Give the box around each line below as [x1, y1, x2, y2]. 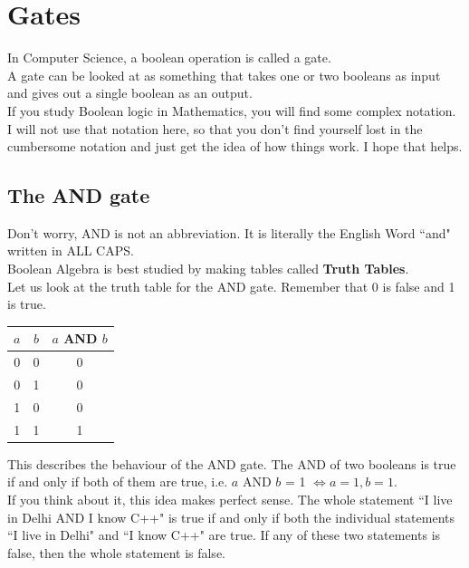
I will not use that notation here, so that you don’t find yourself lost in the [7, 119, 423, 138]
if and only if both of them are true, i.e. [7, 472, 228, 491]
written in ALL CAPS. [7, 241, 134, 260]
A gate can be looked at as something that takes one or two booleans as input [7, 65, 441, 84]
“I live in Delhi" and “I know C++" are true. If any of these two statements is [7, 525, 441, 544]
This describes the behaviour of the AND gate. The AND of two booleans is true [7, 454, 456, 473]
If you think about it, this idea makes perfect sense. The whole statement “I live [7, 490, 453, 509]
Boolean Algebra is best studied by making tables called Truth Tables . [7, 259, 409, 278]
